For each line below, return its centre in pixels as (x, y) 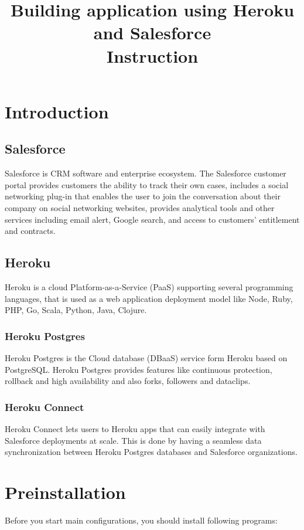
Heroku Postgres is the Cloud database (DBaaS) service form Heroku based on (146, 357)
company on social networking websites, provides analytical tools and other (140, 207)
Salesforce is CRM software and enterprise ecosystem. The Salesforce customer (146, 173)
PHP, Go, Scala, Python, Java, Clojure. (76, 310)
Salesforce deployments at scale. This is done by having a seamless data (133, 440)
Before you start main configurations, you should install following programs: (141, 520)
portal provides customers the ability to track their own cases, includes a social (147, 184)
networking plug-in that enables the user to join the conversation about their (143, 196)
